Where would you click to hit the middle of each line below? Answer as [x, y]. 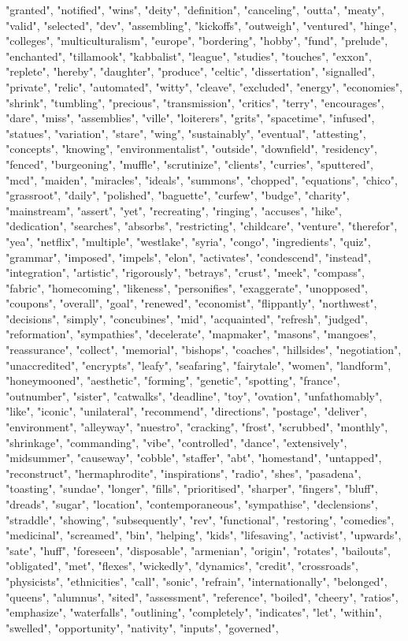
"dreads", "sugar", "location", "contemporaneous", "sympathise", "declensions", [192, 504]
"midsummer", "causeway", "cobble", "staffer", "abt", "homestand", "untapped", [194, 458]
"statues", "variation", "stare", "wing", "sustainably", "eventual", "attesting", [186, 133]
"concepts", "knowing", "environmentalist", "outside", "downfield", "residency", [191, 149]
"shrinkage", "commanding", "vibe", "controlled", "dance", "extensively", [176, 442]
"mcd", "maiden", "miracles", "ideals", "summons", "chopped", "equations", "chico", [202, 179]
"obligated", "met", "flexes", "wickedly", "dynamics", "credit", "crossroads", [182, 566]
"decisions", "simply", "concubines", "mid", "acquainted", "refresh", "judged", [187, 318]
